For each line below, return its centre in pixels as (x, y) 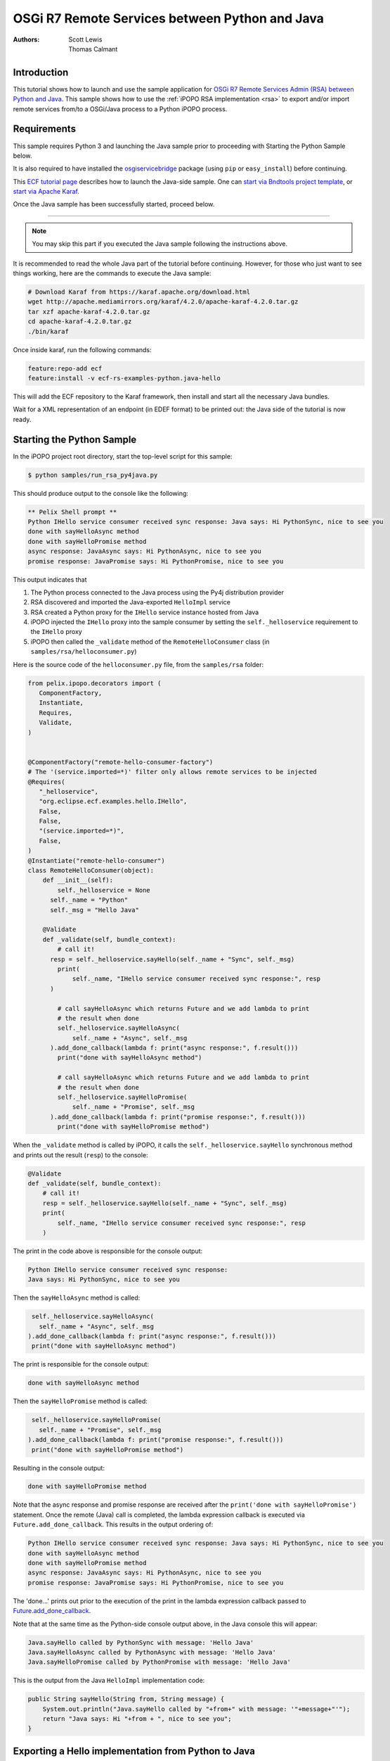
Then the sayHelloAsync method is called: (77, 1298)
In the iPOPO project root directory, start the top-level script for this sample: (123, 456)
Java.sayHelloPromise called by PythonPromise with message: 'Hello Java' (160, 1662)
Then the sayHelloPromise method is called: (80, 1401)
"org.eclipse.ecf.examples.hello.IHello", (113, 802)
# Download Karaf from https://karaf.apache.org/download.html (139, 292)
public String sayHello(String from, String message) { (126, 1699)
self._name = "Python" (89, 900)
